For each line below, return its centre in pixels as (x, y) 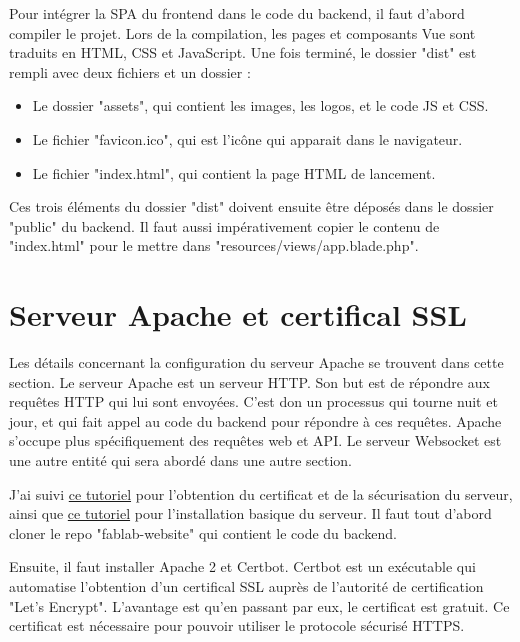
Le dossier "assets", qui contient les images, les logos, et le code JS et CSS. (260, 105)
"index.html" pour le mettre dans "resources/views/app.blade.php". (214, 245)
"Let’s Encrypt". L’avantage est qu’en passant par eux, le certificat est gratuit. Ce (259, 605)
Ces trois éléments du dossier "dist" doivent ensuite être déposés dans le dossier (251, 206)
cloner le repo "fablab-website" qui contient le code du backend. (203, 532)
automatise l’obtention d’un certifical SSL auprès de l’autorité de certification (246, 586)
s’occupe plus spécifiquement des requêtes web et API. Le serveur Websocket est (255, 440)
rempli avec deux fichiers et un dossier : (130, 71)
